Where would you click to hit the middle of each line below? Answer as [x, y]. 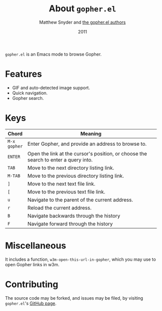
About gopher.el [82, 9]
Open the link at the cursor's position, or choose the [87, 154]
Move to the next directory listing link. [71, 168]
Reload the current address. [60, 208]
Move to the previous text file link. [67, 191]
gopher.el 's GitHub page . [31, 303]
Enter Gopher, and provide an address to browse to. [87, 144]
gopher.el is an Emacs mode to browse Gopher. [54, 54]
